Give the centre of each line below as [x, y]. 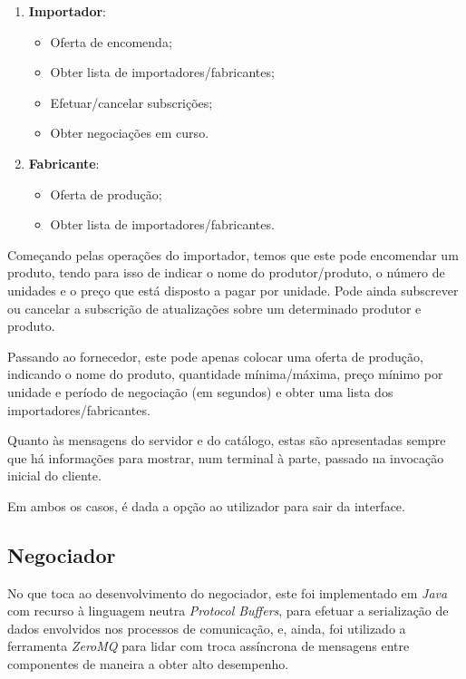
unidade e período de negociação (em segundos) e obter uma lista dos [200, 391]
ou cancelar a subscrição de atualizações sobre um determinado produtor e [214, 308]
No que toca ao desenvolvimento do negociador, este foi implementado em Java [228, 592]
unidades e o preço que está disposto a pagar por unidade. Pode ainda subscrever [233, 290]
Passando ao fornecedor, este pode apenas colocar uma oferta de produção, [215, 356]
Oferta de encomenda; [111, 41]
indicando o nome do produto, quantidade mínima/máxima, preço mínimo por [225, 374]
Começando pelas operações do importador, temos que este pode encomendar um [233, 254]
